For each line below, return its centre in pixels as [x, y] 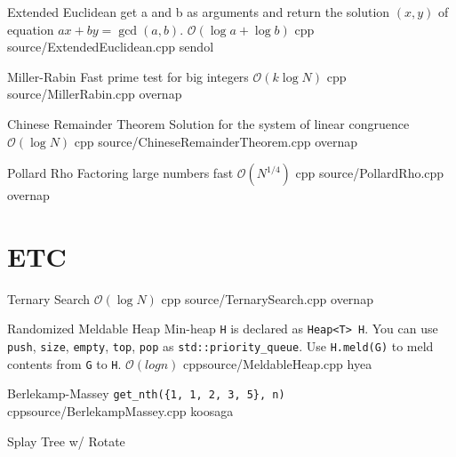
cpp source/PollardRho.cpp [370, 173]
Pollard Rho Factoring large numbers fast [120, 173]
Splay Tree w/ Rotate [66, 441]
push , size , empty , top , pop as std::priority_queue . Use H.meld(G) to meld [220, 346]
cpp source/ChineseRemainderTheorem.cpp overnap [216, 141]
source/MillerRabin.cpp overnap [95, 94]
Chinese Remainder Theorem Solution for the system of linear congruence [208, 123]
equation [31, 29]
